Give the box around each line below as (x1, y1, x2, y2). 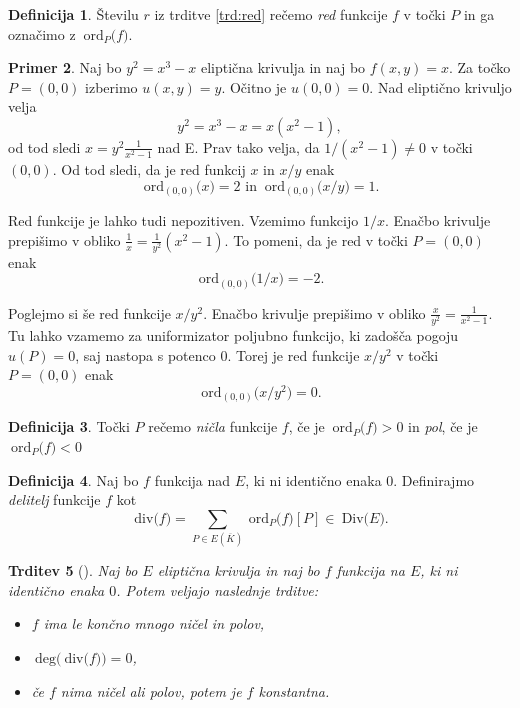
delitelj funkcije (8, 489, 101, 510)
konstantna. (258, 680, 330, 701)
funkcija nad (154, 469, 231, 490)
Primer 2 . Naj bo (8, 57, 122, 78)
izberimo (85, 76, 138, 97)
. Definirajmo (393, 469, 475, 490)
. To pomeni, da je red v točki (224, 229, 408, 250)
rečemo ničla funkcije (148, 416, 278, 437)
